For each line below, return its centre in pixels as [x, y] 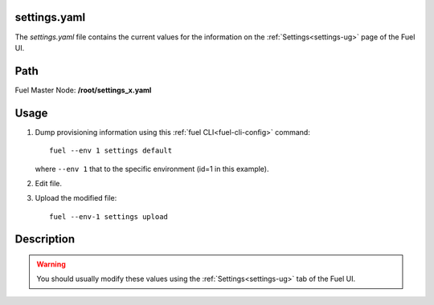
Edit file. [49, 183]
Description [45, 240]
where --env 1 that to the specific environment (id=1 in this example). [152, 169]
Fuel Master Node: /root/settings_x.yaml [83, 90]
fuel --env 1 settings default [111, 151]
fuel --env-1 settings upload [109, 216]
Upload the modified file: [76, 198]
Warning [51, 264]
